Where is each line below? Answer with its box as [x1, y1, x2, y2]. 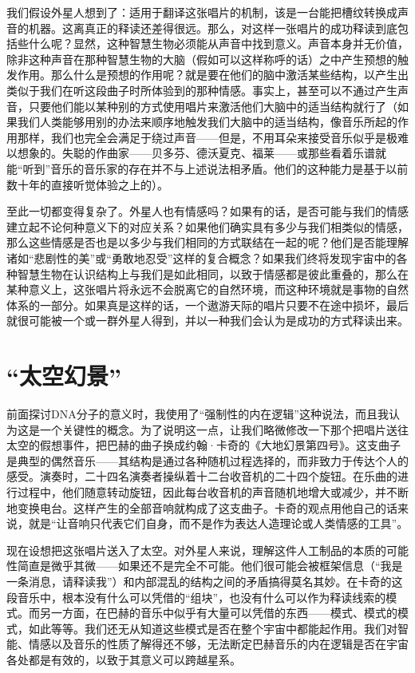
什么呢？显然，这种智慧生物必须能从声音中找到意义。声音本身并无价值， [28, 35, 409, 52]
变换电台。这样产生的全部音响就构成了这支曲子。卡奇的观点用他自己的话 [17, 499, 397, 516]
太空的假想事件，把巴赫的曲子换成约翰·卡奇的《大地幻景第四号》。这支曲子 [6, 437, 401, 453]
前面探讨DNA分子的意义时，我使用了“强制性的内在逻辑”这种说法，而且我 [6, 406, 389, 422]
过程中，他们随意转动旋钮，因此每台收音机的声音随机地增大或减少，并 [17, 483, 386, 500]
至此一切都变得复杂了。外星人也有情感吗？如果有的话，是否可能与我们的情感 [6, 203, 409, 220]
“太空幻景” [6, 359, 121, 392]
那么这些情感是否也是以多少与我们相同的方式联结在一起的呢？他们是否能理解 [6, 234, 409, 251]
